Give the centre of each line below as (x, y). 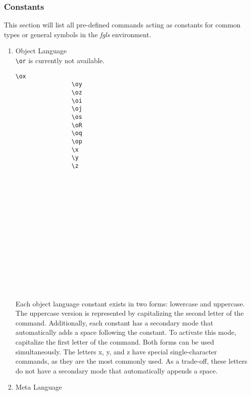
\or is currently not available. (60, 60)
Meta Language (39, 387)
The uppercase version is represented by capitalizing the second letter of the (129, 313)
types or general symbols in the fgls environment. (78, 34)
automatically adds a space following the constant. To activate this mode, (126, 332)
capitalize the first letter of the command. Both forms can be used (115, 342)
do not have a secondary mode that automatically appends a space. (116, 370)
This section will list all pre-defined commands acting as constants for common (122, 25)
